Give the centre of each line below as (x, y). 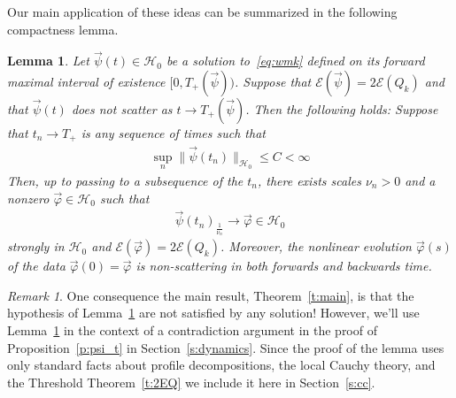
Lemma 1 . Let (48, 61)
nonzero (28, 198)
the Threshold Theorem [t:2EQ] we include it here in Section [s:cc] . (191, 382)
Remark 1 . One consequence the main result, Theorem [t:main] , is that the (211, 295)
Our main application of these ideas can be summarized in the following (202, 11)
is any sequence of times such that (173, 133)
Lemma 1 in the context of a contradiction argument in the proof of (192, 330)
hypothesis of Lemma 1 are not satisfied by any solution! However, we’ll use (213, 313)
